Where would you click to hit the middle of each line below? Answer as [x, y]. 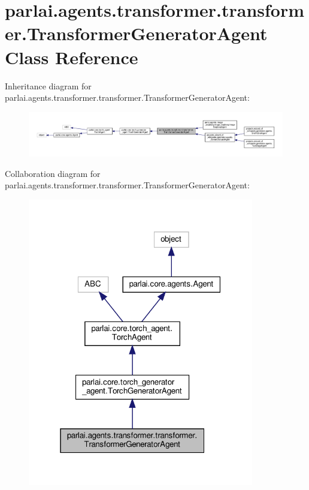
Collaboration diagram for [53, 173]
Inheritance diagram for [48, 85]
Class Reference [72, 57]
